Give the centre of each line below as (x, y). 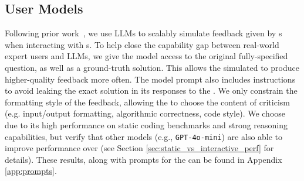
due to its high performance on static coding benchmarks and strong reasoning (146, 124)
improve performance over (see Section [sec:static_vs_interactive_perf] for (139, 148)
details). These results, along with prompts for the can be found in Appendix (143, 159)
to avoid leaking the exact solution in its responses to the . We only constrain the (151, 90)
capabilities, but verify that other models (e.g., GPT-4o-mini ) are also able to (144, 136)
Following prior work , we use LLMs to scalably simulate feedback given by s (143, 33)
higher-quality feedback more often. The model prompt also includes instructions (150, 79)
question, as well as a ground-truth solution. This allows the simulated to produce (152, 67)
